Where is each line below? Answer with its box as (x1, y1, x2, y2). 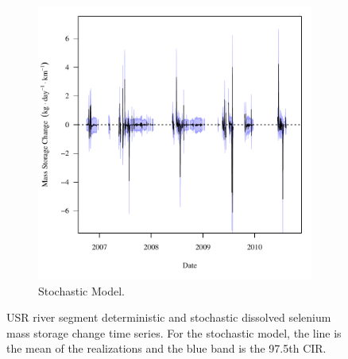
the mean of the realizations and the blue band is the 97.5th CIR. (6, 340, 327, 357)
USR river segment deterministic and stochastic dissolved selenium (6, 309, 331, 326)
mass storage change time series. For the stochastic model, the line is (6, 324, 342, 341)
